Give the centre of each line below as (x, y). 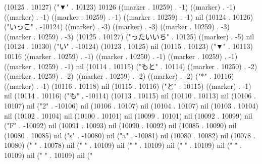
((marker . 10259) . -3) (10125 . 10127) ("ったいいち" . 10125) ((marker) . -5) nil (129, 36)
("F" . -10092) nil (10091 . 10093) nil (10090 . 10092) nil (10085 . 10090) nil (120, 125)
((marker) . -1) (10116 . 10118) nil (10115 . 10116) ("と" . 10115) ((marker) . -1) (128, 86)
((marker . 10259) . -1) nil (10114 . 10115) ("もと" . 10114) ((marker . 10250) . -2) (131, 66)
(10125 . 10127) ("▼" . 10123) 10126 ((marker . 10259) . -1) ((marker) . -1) (120, 7)
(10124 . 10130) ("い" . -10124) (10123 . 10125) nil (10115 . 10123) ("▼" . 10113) (128, 46)
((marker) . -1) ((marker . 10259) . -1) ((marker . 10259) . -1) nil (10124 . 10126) (129, 16)
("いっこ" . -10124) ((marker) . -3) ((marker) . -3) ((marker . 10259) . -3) (117, 26)
